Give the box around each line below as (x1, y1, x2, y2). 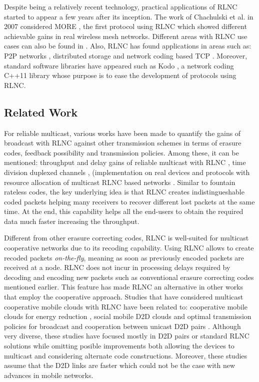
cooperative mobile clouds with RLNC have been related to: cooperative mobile (4, 301, 248, 311)
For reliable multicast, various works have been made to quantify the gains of (4, 127, 241, 138)
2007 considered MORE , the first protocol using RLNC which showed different (4, 21, 247, 31)
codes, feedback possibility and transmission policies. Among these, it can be (4, 147, 239, 157)
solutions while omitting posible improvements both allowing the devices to (4, 340, 234, 351)
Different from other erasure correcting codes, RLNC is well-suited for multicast (4, 232, 249, 243)
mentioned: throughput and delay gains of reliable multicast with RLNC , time (4, 157, 246, 167)
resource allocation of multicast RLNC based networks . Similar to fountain (4, 176, 235, 187)
